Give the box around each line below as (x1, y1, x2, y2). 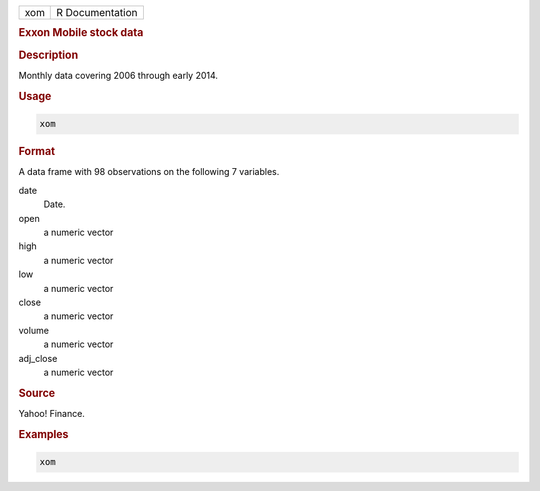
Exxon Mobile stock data (18, 26, 144, 40)
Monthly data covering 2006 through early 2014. (18, 69, 219, 81)
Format (18, 145, 55, 159)
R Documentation (56, 6, 138, 19)
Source (18, 386, 56, 400)
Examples (18, 427, 69, 441)
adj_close (18, 352, 58, 364)
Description (18, 48, 79, 62)
